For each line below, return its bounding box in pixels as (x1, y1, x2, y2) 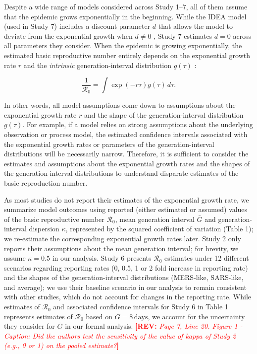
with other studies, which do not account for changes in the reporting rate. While (4, 291, 251, 302)
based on (86, 311, 113, 321)
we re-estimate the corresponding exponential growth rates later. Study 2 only (4, 233, 241, 243)
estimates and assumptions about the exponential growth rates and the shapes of (4, 158, 250, 168)
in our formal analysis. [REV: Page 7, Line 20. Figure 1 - (65, 321, 243, 331)
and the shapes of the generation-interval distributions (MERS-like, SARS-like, (4, 272, 244, 283)
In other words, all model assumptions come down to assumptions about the (4, 100, 236, 110)
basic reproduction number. (4, 177, 88, 188)
